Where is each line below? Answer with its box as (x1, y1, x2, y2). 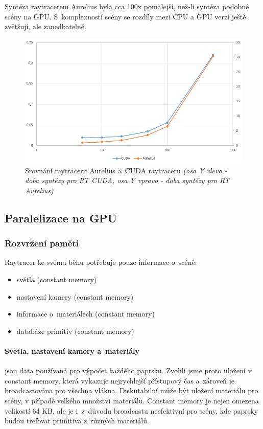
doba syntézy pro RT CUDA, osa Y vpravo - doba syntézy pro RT (25, 175, 230, 186)
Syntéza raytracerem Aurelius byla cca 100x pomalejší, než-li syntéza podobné (5, 1, 249, 11)
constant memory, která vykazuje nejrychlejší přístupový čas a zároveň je (5, 375, 235, 386)
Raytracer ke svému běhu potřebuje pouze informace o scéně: (5, 257, 197, 267)
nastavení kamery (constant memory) (16, 291, 134, 302)
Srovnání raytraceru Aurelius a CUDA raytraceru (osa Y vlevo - (25, 165, 227, 175)
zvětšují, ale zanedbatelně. (5, 21, 86, 32)
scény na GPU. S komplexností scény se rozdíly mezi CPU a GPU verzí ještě (5, 11, 246, 21)
